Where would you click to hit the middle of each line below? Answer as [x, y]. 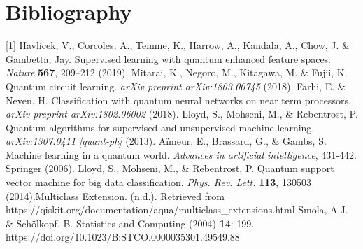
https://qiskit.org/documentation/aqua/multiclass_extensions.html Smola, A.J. [177, 209]
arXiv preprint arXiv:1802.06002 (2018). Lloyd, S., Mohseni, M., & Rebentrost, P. [182, 114]
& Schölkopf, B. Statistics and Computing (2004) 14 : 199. [130, 223]
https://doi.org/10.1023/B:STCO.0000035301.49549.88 [123, 237]
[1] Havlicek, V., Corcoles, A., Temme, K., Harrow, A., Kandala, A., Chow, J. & [178, 45]
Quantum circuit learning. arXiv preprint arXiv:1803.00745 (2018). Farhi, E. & [176, 86]
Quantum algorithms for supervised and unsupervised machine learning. [160, 127]
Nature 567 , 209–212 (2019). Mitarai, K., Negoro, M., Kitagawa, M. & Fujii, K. [177, 72]
